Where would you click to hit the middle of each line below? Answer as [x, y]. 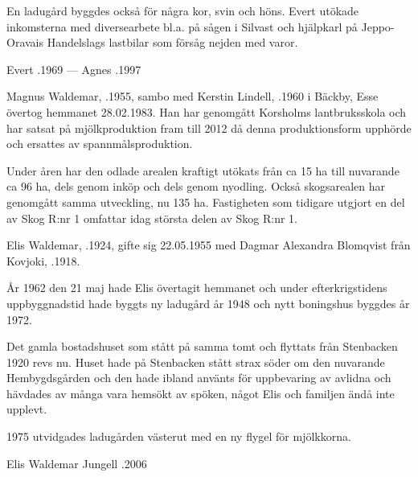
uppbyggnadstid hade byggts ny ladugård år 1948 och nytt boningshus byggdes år [208, 303]
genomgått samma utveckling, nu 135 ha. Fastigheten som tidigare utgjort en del [206, 201]
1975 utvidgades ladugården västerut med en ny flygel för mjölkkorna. [179, 436]
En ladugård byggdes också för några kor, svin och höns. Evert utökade [183, 10]
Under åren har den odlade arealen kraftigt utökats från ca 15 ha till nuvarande [203, 170]
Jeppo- [378, 26]
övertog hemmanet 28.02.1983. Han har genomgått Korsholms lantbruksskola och [207, 111]
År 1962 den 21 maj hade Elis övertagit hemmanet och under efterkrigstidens [197, 288]
